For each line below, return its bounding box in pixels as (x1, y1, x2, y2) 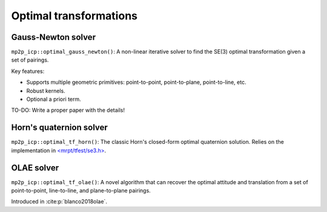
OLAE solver (11, 162, 59, 173)
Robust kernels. (26, 87, 66, 94)
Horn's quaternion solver (11, 123, 108, 133)
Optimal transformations (11, 9, 137, 22)
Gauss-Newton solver (11, 32, 96, 42)
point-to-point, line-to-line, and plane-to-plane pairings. (11, 187, 151, 194)
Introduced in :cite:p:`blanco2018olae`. (11, 198, 107, 205)
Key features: (11, 67, 45, 75)
